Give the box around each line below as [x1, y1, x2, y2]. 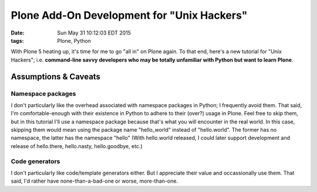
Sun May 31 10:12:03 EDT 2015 [57, 29, 131, 36]
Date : [11, 29, 25, 36]
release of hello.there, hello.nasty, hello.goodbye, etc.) [11, 142, 143, 149]
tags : [11, 37, 24, 44]
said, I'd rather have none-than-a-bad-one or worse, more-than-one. [11, 177, 178, 184]
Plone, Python [57, 37, 91, 44]
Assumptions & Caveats [11, 71, 101, 81]
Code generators [11, 157, 60, 165]
